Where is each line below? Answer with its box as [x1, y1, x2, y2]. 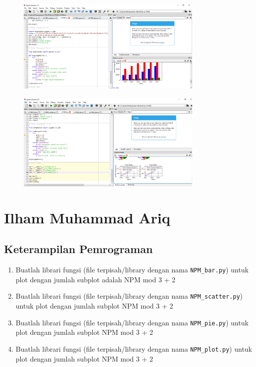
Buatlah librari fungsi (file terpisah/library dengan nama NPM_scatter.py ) [15, 291, 243, 301]
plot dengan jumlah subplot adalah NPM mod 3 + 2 [15, 274, 176, 284]
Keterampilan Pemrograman [4, 241, 153, 257]
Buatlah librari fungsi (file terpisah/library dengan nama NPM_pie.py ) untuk [15, 317, 249, 327]
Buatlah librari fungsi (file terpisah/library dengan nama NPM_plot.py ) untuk [15, 343, 253, 354]
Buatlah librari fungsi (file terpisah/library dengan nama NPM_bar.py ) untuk [15, 264, 249, 275]
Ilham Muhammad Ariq [4, 207, 170, 227]
